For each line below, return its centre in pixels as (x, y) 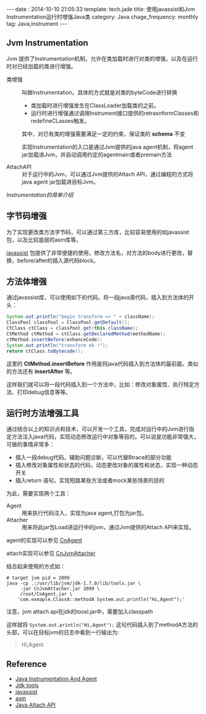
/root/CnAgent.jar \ (46, 594)
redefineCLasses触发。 (60, 120)
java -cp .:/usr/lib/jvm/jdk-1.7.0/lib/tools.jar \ (74, 584)
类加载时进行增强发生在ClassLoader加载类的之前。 (95, 105)
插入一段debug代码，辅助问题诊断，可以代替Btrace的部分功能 (93, 457)
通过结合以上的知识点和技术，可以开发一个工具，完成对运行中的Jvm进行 (98, 429)
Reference (27, 664)
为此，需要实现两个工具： (39, 494)
